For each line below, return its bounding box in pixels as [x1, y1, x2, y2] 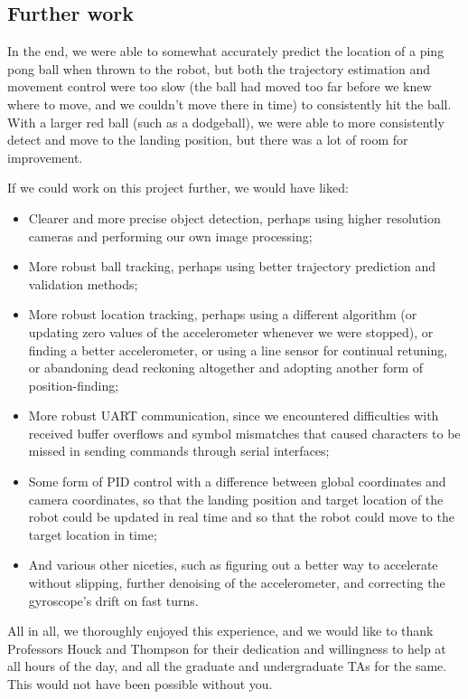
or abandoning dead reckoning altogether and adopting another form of [28, 358, 424, 377]
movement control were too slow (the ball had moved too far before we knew [7, 77, 432, 96]
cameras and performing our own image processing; [28, 226, 313, 245]
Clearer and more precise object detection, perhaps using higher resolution [28, 208, 441, 227]
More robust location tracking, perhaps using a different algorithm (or [28, 305, 417, 324]
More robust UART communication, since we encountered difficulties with [28, 406, 439, 425]
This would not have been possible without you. [7, 675, 273, 694]
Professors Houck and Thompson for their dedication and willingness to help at [7, 638, 446, 657]
